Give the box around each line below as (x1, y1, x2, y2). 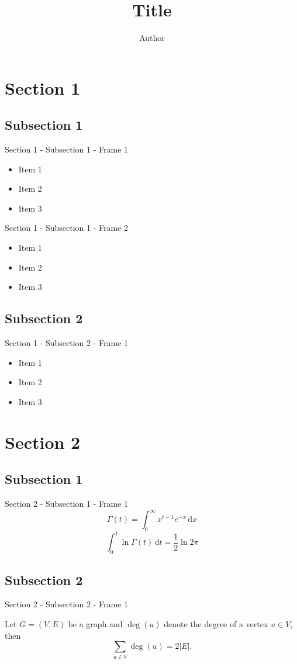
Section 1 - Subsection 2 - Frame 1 (5, 337, 129, 349)
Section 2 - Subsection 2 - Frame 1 (5, 598, 129, 610)
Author (139, 32, 165, 44)
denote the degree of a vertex (164, 618, 268, 630)
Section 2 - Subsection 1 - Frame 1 (5, 497, 129, 510)
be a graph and (68, 618, 123, 630)
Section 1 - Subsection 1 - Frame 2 (5, 222, 129, 234)
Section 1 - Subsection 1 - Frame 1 (5, 143, 129, 155)
